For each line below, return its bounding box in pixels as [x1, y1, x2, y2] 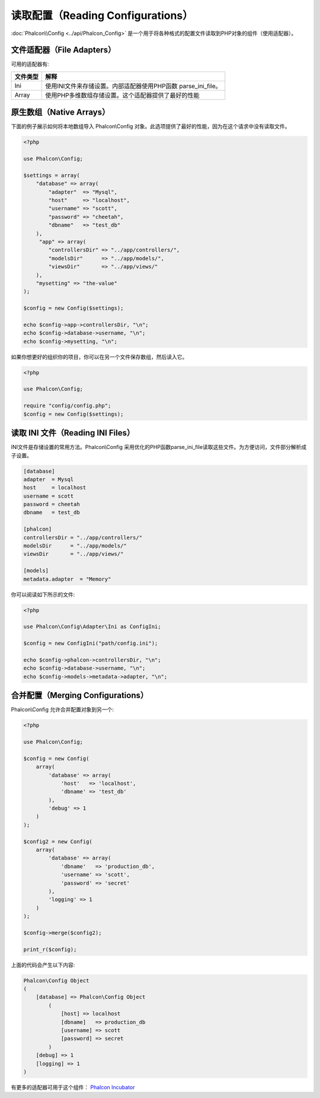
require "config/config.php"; [23, 402, 111, 409]
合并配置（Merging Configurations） [11, 690, 148, 701]
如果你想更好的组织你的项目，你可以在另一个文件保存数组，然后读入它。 [11, 353, 188, 360]
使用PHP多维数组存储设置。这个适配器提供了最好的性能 [45, 91, 200, 99]
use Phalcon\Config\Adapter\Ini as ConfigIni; [23, 623, 161, 630]
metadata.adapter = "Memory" [23, 575, 111, 583]
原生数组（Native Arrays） [11, 107, 110, 117]
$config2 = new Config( [23, 838, 93, 845]
